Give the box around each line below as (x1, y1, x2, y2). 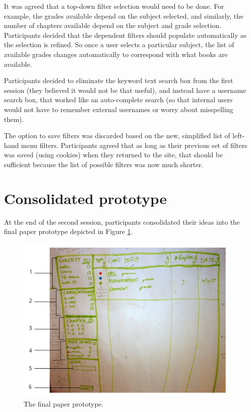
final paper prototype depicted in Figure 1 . (4, 226, 133, 236)
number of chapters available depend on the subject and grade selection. (4, 20, 222, 30)
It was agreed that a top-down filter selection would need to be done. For (4, 1, 224, 11)
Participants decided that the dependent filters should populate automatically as (4, 29, 247, 40)
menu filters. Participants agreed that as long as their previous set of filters (21, 140, 248, 150)
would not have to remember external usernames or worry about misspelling (4, 104, 233, 114)
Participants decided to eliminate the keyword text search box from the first (4, 75, 233, 86)
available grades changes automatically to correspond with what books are (4, 49, 228, 59)
